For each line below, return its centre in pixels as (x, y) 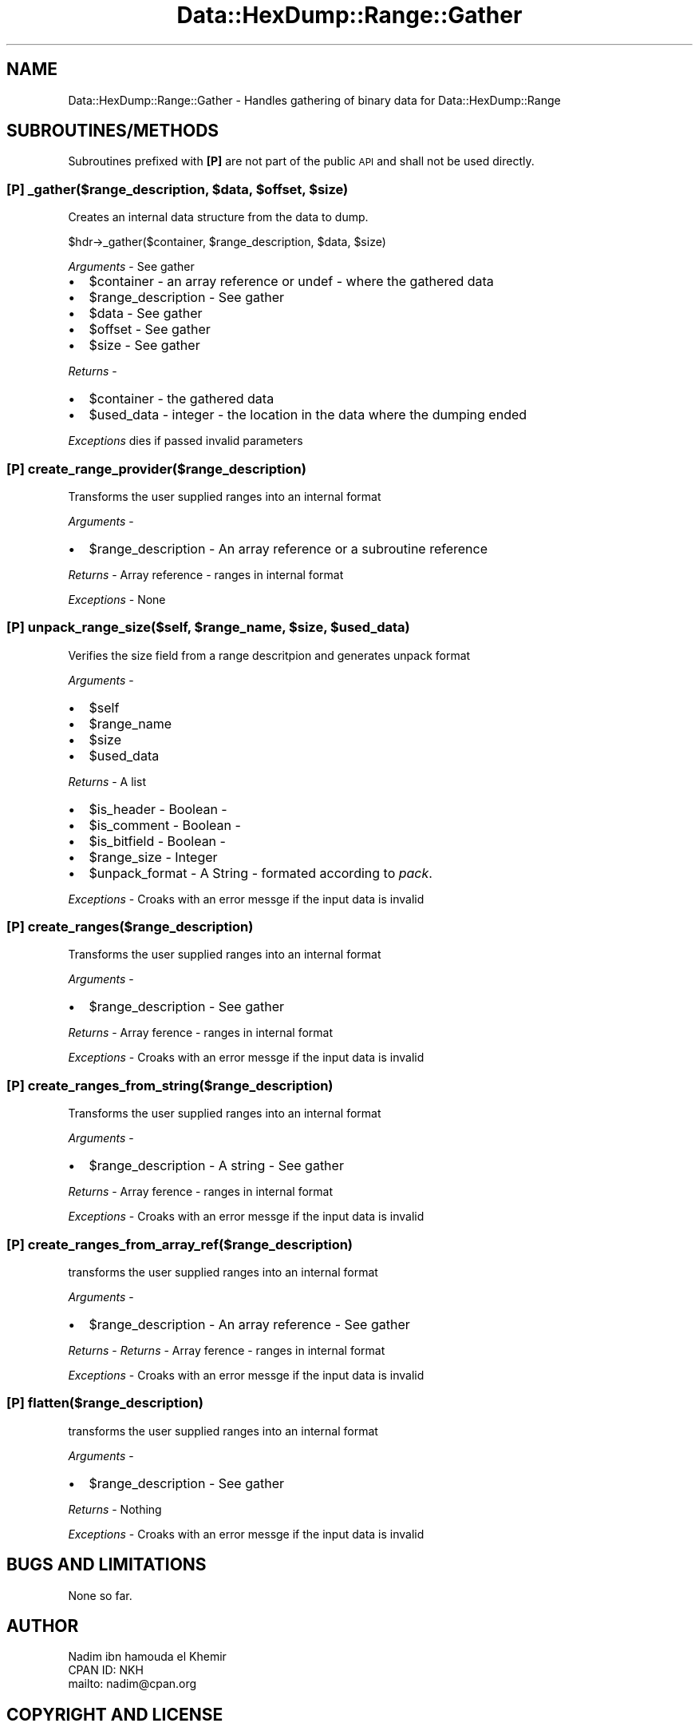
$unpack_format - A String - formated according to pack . (261, 873)
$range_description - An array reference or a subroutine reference (288, 548)
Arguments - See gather (131, 267)
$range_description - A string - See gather (216, 1166)
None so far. (100, 1595)
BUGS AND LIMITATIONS (107, 1565)
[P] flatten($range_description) (105, 1403)
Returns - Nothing (115, 1509)
